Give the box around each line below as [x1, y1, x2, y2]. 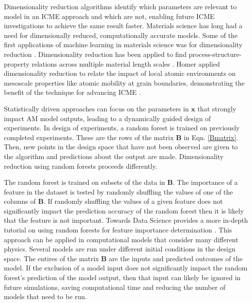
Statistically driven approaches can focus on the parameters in [4, 103, 189, 113]
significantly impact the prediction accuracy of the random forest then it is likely [4, 205, 244, 215]
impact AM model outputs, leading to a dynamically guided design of [4, 113, 211, 123]
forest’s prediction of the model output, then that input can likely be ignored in [4, 272, 241, 283]
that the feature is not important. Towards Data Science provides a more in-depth [4, 215, 248, 225]
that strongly [197, 103, 236, 113]
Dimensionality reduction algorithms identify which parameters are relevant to [4, 1, 237, 11]
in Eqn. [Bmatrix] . [184, 132, 238, 142]
